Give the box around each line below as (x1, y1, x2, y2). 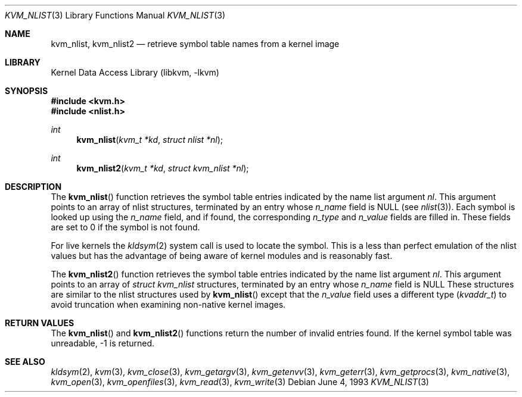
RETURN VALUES (5, 318, 74, 328)
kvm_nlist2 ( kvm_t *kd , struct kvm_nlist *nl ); (76, 163, 249, 173)
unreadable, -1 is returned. (51, 338, 155, 348)
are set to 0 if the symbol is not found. (51, 222, 200, 232)
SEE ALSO (5, 357, 45, 367)
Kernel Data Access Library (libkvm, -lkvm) (51, 67, 219, 77)
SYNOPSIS (5, 86, 48, 96)
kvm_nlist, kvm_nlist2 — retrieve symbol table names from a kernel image (51, 39, 340, 49)
